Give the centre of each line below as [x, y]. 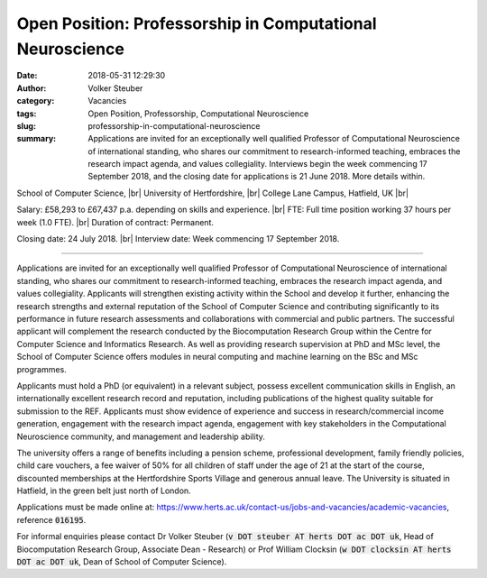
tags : [27, 114]
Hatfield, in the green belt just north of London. [104, 491]
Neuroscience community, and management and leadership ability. [141, 436]
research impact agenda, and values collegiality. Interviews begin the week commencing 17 [257, 164]
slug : [26, 125]
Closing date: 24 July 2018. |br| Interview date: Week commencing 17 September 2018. [178, 239]
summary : [37, 139]
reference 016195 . [51, 519]
